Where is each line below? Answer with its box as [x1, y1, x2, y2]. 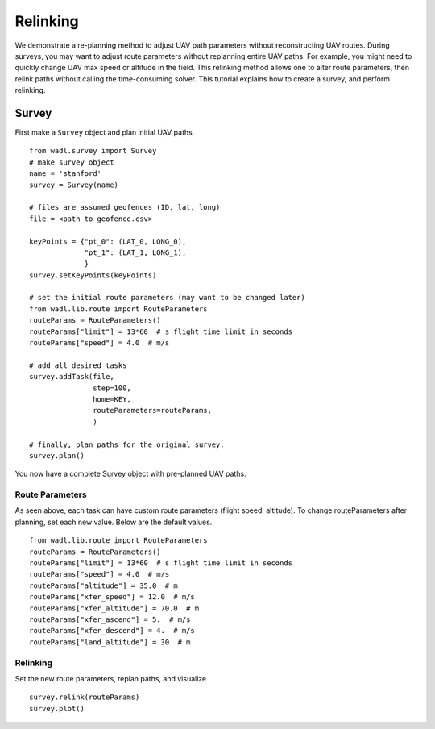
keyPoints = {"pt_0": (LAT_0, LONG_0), [29, 236, 187, 246]
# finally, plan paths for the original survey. [29, 439, 225, 449]
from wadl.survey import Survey [29, 146, 157, 156]
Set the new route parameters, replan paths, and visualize [14, 673, 207, 683]
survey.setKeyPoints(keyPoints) [29, 270, 157, 280]
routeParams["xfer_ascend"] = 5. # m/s [29, 615, 191, 624]
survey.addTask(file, [29, 372, 114, 381]
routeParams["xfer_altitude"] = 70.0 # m [29, 603, 200, 613]
